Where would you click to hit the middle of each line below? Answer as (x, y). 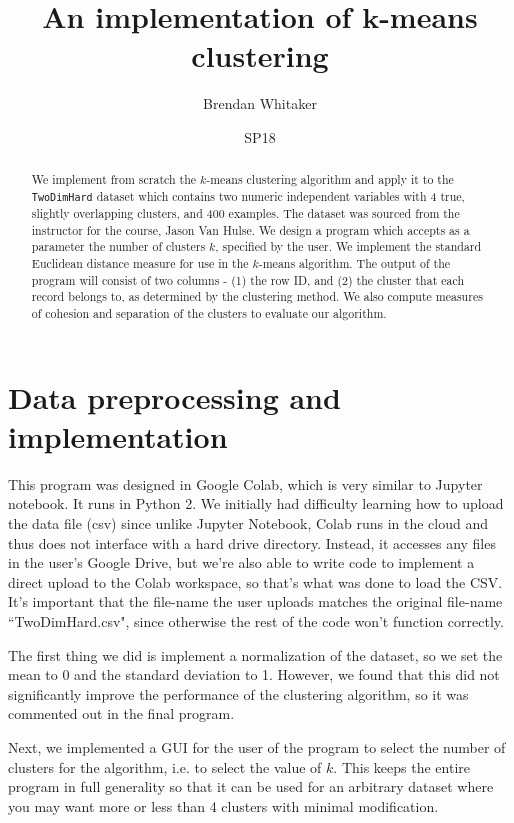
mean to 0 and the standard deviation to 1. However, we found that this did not (254, 674)
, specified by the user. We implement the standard (348, 246)
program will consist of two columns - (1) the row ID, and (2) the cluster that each (248, 279)
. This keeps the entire (402, 766)
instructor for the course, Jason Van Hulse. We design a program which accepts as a (250, 229)
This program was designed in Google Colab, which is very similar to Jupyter (245, 483)
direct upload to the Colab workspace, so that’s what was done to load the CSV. (255, 581)
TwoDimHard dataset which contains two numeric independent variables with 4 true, (248, 195)
